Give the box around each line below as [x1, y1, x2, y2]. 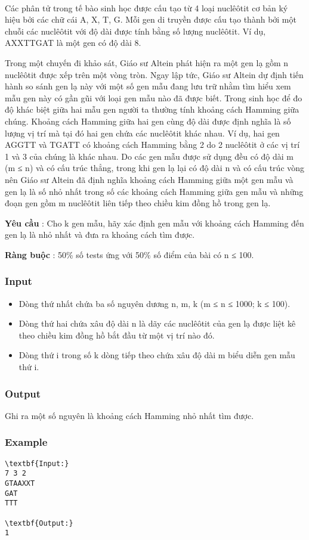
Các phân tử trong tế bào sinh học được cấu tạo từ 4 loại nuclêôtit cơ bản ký [5, 1, 288, 14]
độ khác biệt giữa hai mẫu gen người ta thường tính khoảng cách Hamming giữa [5, 103, 299, 116]
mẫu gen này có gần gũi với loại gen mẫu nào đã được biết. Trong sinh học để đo [5, 91, 302, 104]
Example [5, 435, 48, 449]
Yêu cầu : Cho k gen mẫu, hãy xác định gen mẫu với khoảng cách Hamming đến [5, 216, 304, 229]
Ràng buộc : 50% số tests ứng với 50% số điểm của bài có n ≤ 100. [5, 248, 254, 260]
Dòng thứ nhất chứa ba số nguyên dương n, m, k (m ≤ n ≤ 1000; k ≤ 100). [18, 297, 291, 309]
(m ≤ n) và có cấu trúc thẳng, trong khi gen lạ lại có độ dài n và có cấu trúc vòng [5, 162, 305, 174]
